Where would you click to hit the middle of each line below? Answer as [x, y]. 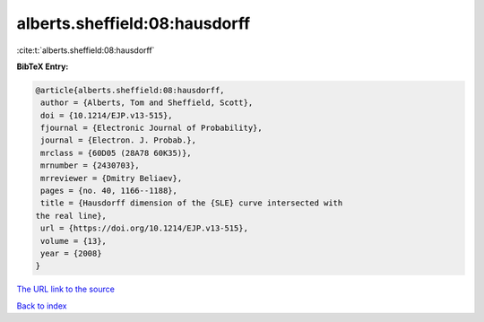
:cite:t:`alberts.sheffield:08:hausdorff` [86, 50]
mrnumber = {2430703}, [91, 165]
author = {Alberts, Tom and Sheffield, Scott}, [147, 103]
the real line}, [71, 216]
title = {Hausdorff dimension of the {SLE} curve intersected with [192, 203]
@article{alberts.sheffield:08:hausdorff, [130, 90]
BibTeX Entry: [43, 66]
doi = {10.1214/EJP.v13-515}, [107, 115]
